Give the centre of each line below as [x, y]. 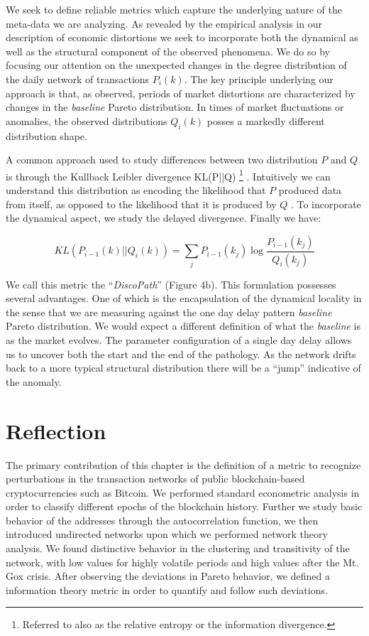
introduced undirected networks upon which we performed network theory [167, 534]
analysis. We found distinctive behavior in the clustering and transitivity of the [178, 548]
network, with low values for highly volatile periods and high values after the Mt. [182, 562]
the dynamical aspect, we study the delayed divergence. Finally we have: [164, 218]
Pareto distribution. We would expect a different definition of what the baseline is [183, 326]
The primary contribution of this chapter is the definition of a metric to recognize [183, 464]
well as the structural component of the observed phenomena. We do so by [168, 51]
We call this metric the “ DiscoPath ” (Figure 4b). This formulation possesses [171, 284]
